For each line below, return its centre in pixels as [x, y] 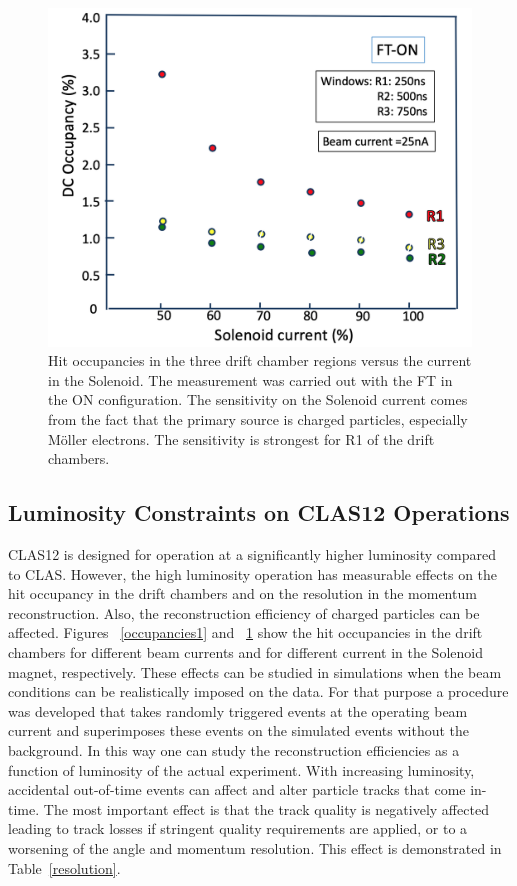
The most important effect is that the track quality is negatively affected [266, 808]
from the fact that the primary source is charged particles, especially [258, 419]
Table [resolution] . [64, 867]
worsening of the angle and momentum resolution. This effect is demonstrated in [255, 847]
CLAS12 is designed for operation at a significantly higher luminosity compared [252, 554]
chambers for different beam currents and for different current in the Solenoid [245, 652]
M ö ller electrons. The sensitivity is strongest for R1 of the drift [241, 438]
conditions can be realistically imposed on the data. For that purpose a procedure [258, 691]
